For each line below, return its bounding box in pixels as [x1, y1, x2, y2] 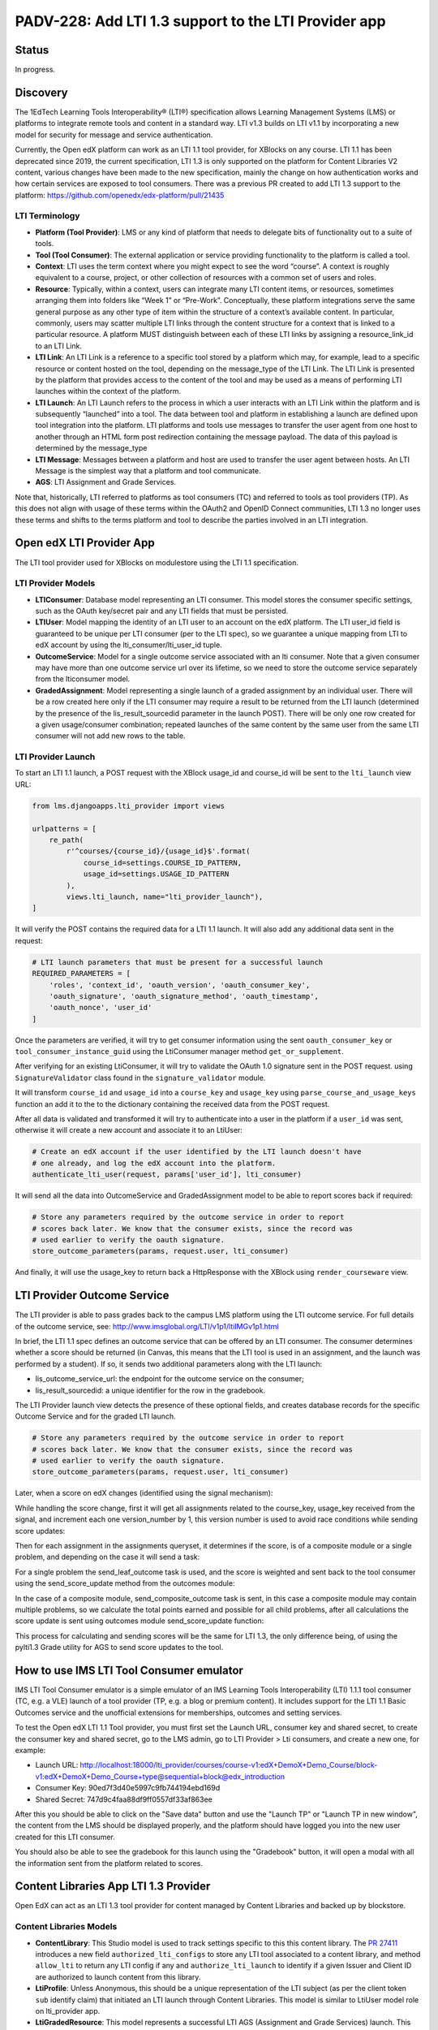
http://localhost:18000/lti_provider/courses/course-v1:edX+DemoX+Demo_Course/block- [79, 1760, 378, 1770]
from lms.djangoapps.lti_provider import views [32, 801, 225, 810]
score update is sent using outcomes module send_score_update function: [15, 1616, 264, 1626]
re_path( [49, 836, 84, 844]
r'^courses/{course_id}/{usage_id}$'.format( [66, 847, 251, 856]
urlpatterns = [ [32, 824, 97, 833]
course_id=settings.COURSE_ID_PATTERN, [83, 857, 243, 867]
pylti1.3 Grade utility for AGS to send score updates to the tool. [15, 1643, 224, 1652]
